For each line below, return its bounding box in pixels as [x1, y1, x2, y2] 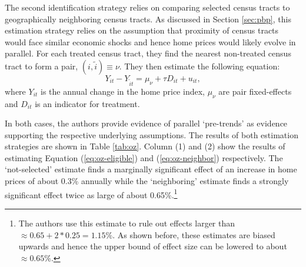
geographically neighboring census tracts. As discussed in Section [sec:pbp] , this [5, 12, 291, 25]
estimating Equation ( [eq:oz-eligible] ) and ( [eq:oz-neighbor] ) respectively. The [5, 151, 283, 163]
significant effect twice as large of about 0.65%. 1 [5, 186, 178, 201]
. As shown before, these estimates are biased [112, 228, 275, 241]
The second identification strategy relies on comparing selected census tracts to [5, 1, 290, 13]
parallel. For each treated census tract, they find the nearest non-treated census [5, 47, 291, 59]
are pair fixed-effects [218, 85, 292, 97]
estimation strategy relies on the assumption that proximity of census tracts [5, 24, 279, 36]
